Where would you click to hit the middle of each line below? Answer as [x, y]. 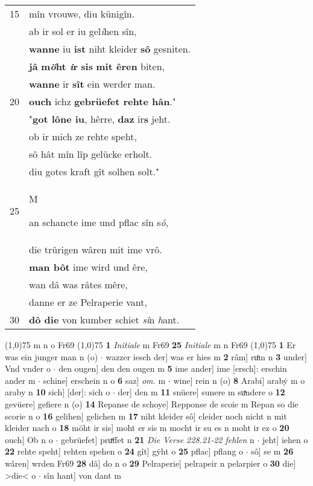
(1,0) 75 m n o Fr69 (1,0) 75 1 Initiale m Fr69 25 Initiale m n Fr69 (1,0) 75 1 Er [150, 345]
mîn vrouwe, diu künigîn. [82, 14]
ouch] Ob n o [29, 439]
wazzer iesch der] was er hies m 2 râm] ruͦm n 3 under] [206, 356]
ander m [20, 380]
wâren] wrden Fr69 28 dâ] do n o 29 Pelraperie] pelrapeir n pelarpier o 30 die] [150, 463]
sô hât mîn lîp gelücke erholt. [91, 154]
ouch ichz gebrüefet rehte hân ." [103, 101]
